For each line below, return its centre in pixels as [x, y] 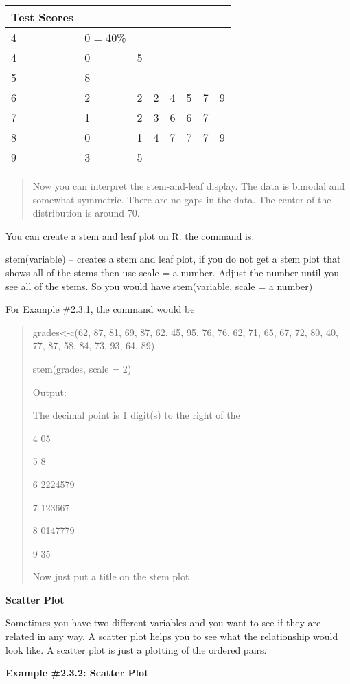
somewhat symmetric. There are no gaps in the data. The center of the [182, 199]
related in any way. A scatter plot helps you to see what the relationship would [172, 636]
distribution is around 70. [86, 213]
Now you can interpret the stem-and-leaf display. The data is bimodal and [189, 186]
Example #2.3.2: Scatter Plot [77, 673]
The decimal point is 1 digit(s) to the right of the [136, 415]
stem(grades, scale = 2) [82, 368]
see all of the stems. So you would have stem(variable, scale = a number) [159, 286]
